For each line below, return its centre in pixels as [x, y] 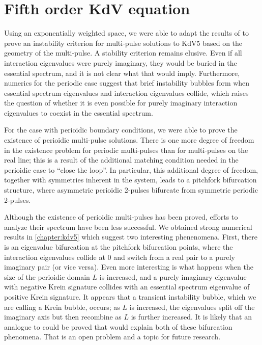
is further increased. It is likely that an [191, 317]
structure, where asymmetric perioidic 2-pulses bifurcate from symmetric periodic [131, 190]
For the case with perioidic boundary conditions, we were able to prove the [121, 130]
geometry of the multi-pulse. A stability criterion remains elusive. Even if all [123, 53]
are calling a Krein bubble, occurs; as [62, 307]
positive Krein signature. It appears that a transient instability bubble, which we [130, 296]
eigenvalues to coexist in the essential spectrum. [79, 112]
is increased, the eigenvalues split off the [192, 307]
